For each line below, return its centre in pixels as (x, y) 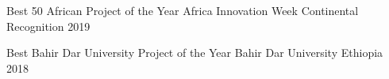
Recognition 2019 (48, 26)
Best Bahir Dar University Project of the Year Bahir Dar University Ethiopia (195, 53)
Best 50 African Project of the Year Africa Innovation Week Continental (183, 10)
